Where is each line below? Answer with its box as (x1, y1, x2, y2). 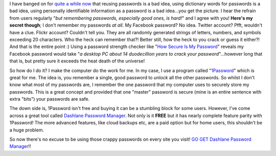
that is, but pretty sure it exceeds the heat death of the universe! (9, 58, 145, 64)
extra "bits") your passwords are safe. (9, 96, 89, 102)
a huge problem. (9, 127, 44, 133)
